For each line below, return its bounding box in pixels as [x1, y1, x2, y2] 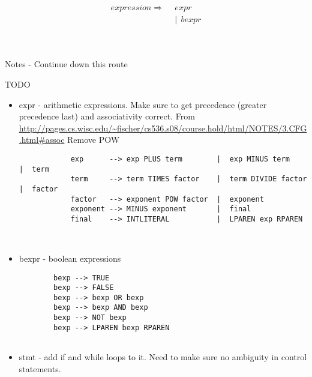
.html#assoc [19, 133, 65, 146]
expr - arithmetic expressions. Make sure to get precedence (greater [19, 98, 267, 110]
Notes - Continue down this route [5, 58, 128, 70]
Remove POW [67, 133, 120, 146]
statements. [19, 362, 61, 375]
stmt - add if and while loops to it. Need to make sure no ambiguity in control [19, 351, 307, 363]
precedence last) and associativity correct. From [19, 110, 195, 122]
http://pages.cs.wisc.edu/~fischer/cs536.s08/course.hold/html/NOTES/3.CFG [19, 121, 307, 134]
